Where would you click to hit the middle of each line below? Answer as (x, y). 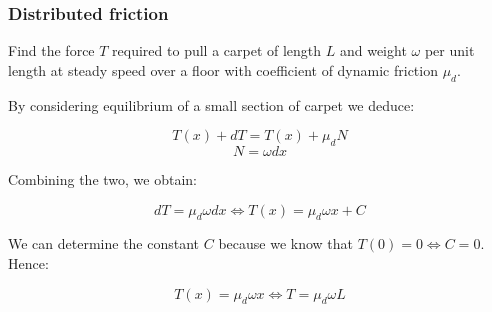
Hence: (28, 262)
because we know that (286, 243)
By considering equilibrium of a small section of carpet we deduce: (211, 104)
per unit (449, 50)
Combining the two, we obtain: (102, 179)
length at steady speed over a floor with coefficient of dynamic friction (223, 69)
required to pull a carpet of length (217, 50)
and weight (373, 50)
